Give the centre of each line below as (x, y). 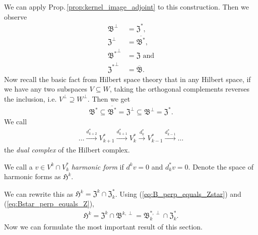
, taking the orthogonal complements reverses (180, 89)
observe (16, 16)
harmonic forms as (33, 176)
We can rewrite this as (39, 193)
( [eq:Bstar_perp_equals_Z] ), (49, 203)
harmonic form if (98, 166)
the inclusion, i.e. (30, 98)
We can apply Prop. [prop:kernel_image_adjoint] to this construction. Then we (126, 7)
